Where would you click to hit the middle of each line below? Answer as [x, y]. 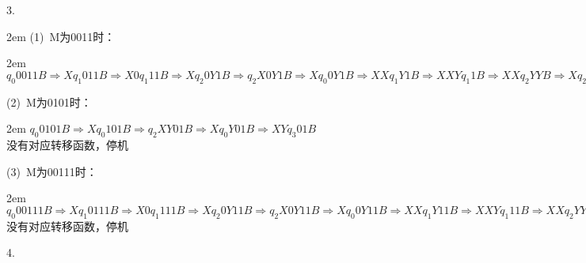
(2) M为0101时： [49, 101]
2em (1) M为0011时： [61, 36]
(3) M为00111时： [52, 171]
